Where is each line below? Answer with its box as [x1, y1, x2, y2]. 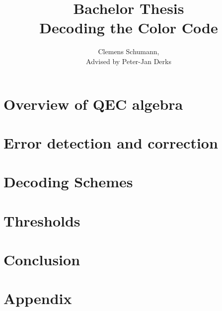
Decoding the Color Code [39, 17, 218, 38]
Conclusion [3, 249, 80, 269]
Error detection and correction [3, 132, 218, 153]
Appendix [3, 288, 72, 309]
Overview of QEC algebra [3, 93, 183, 114]
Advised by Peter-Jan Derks [86, 56, 171, 66]
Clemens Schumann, [98, 46, 159, 57]
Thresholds [3, 210, 80, 231]
